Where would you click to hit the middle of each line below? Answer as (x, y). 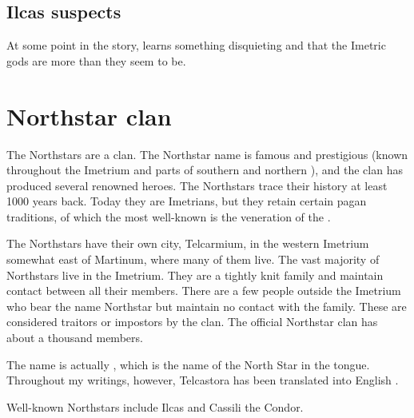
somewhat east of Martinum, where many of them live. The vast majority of (193, 259)
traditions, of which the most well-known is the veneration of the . (169, 216)
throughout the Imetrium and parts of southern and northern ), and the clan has (205, 170)
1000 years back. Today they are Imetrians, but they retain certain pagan (187, 201)
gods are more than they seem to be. (96, 60)
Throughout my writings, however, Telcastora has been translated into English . (203, 380)
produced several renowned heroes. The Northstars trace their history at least (197, 185)
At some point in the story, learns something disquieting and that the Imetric (196, 45)
